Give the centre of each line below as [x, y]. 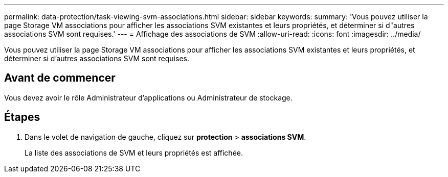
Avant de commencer [60, 78]
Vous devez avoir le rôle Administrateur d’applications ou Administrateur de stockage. [148, 97]
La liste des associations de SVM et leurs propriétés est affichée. [134, 153]
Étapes [22, 117]
